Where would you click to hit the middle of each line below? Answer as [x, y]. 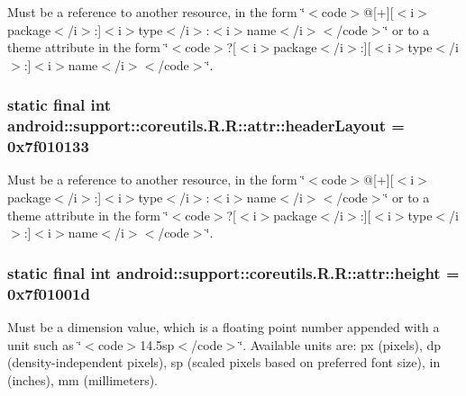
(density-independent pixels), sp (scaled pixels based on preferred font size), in [224, 362]
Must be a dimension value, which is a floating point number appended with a [224, 326]
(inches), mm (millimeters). [83, 379]
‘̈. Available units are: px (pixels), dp [340, 344]
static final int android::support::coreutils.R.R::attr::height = [233, 272]
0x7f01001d [49, 293]
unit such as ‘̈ [45, 344]
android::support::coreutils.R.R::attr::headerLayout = [206, 126]
